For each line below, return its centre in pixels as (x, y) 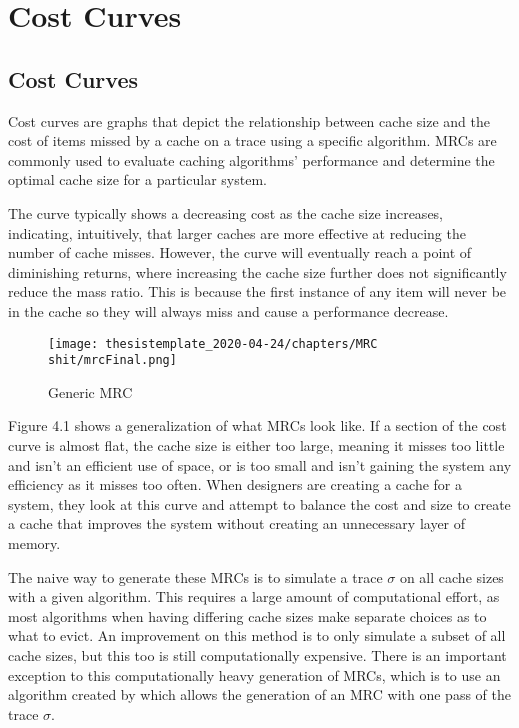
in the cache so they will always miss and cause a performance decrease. (228, 310)
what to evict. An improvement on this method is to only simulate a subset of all (257, 635)
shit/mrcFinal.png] (112, 360)
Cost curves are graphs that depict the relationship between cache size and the (249, 120)
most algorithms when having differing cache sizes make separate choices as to (247, 615)
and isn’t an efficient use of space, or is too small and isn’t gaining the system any (260, 464)
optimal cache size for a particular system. (137, 179)
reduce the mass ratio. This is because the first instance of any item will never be (257, 291)
